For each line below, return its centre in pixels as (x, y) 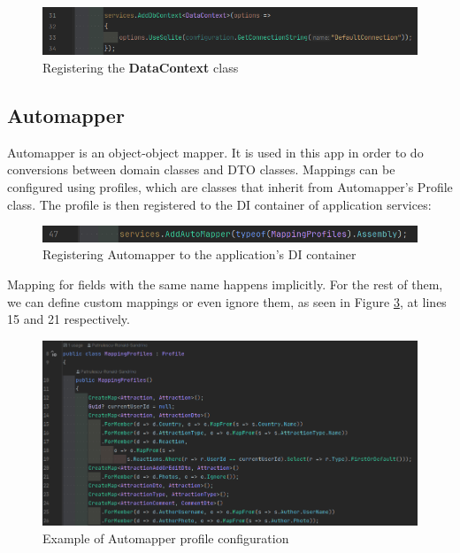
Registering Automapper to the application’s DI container (199, 254)
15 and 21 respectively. (69, 319)
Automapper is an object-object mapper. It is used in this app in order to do (215, 152)
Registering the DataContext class (141, 67)
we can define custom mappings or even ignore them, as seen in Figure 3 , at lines (227, 301)
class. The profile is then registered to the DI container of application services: (219, 204)
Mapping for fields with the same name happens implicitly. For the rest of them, (225, 284)
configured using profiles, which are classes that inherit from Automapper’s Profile (230, 186)
